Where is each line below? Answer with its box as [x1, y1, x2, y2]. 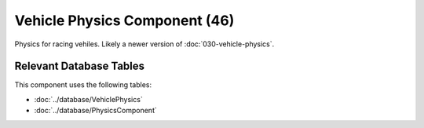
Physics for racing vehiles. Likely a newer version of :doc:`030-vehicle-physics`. [14, 39, 275, 49]
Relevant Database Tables [14, 60, 145, 73]
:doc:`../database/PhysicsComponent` [34, 106, 157, 115]
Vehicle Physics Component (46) [14, 12, 235, 29]
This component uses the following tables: [14, 80, 152, 90]
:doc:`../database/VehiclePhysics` [34, 94, 143, 104]
